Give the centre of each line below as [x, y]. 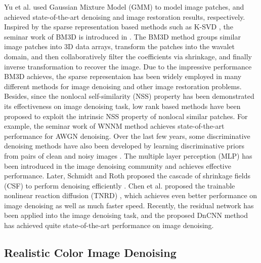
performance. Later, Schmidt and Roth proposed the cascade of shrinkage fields [127, 176]
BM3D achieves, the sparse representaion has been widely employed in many [123, 76]
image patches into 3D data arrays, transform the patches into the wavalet [120, 46]
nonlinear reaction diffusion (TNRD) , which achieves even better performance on [131, 195]
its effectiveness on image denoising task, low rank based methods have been [122, 106]
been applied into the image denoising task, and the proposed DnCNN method [126, 215]
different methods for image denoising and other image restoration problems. [123, 86]
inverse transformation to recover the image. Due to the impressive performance [128, 66]
